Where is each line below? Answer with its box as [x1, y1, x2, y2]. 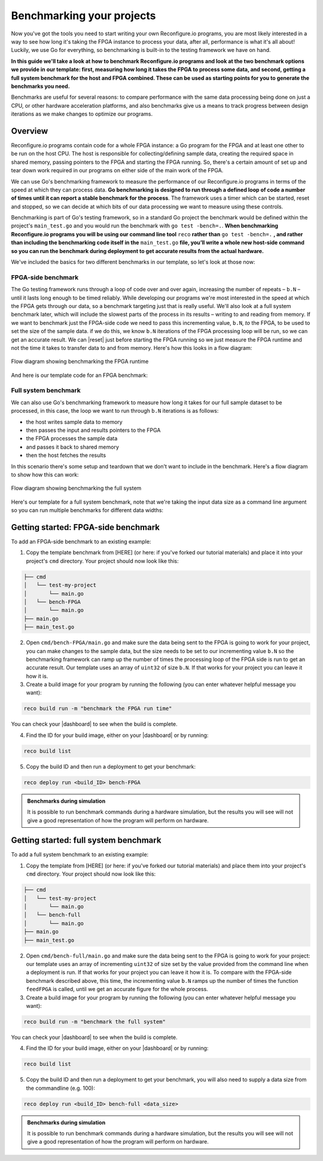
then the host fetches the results [26, 452, 106, 459]
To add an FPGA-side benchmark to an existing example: [11, 538, 151, 546]
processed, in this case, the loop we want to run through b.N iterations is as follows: [11, 407, 219, 415]
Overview [11, 126, 48, 136]
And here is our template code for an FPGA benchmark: [11, 371, 148, 379]
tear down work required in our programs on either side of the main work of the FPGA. [11, 167, 224, 174]
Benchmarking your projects [11, 9, 156, 22]
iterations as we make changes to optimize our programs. [11, 111, 153, 118]
